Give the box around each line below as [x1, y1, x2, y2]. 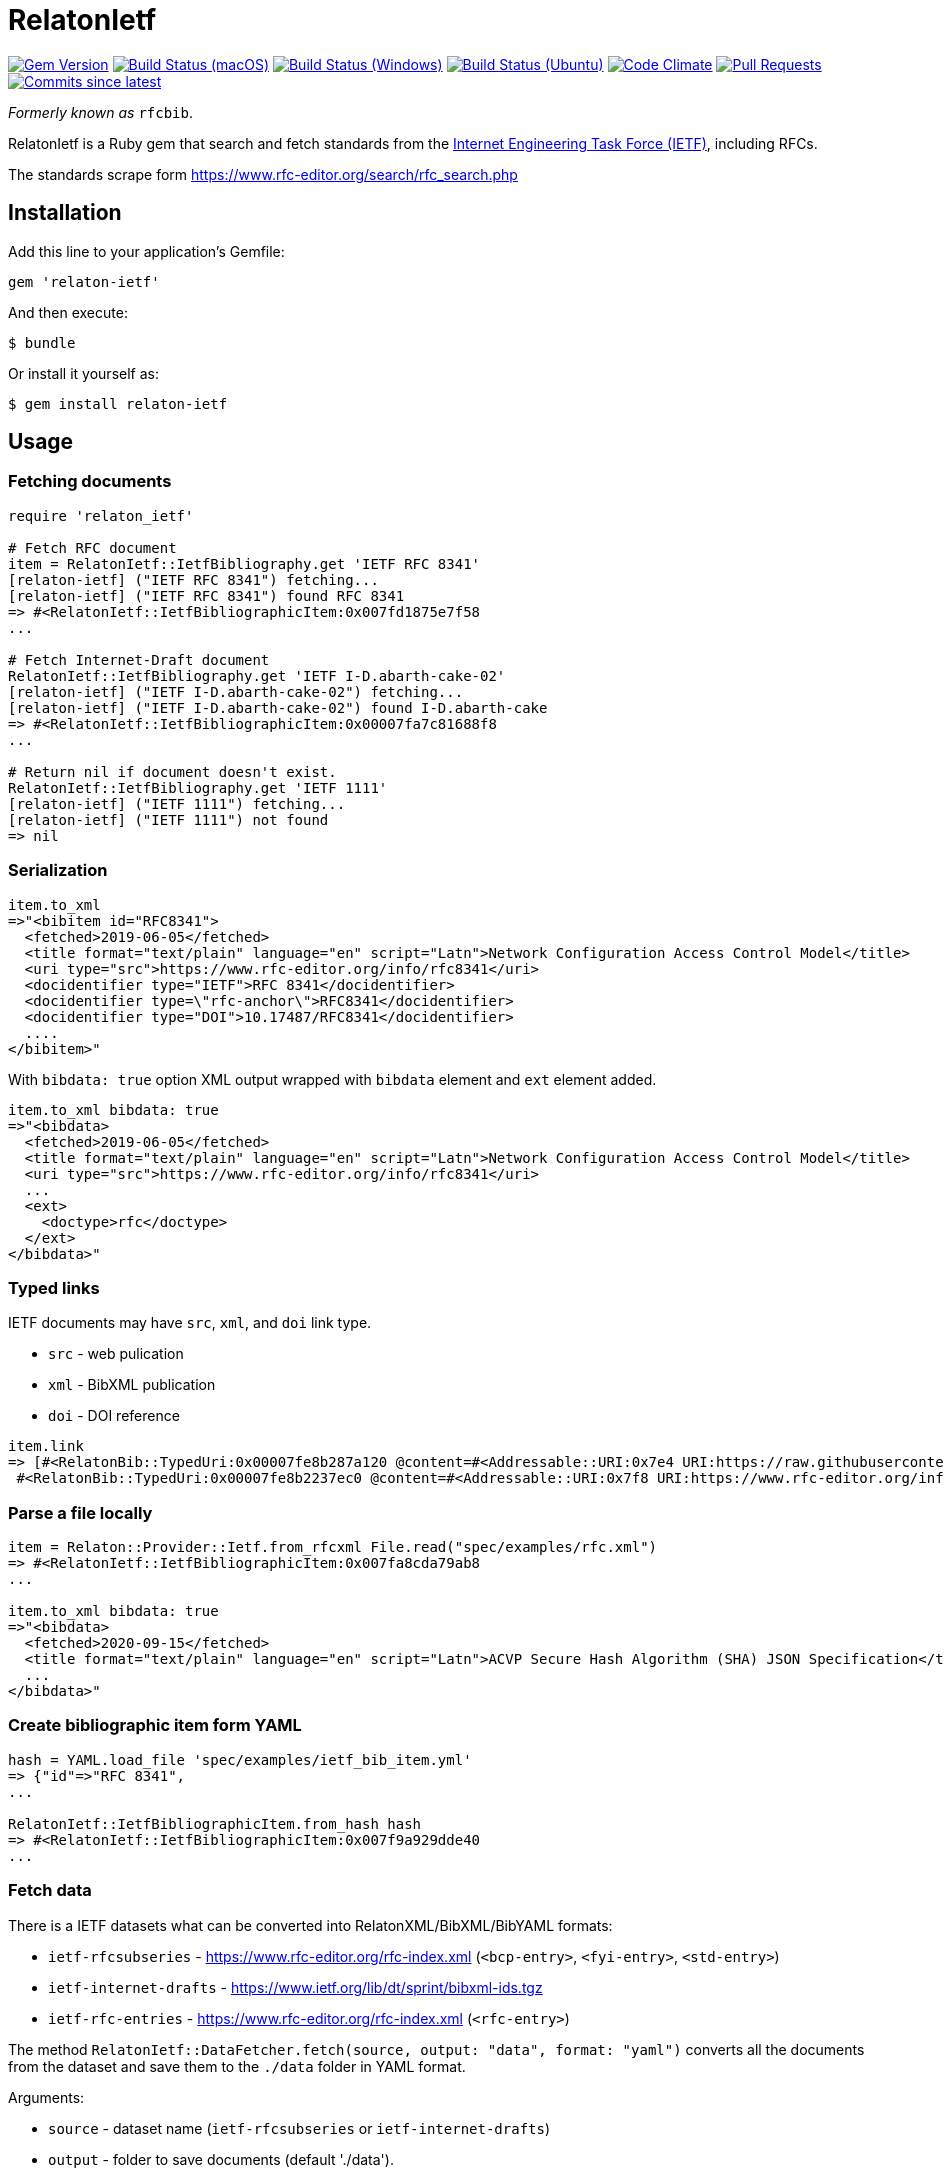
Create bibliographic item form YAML [8, 1715, 302, 1736]
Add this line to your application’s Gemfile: [8, 242, 285, 260]
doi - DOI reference [48, 1407, 180, 1425]
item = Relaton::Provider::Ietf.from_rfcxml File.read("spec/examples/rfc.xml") [8, 1539, 658, 1556]
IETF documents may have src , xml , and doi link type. [8, 1314, 372, 1332]
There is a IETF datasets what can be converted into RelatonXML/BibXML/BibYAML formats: [8, 1916, 613, 1934]
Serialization [8, 860, 108, 881]
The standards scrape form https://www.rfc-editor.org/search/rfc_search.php [8, 165, 518, 183]
